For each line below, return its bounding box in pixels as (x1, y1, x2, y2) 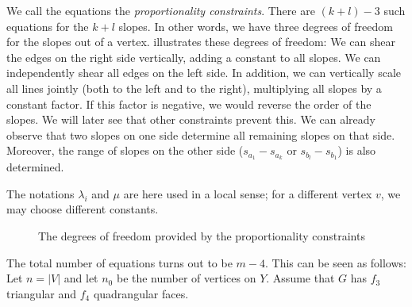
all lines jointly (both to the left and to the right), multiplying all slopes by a (6, 79, 382, 96)
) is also (337, 142, 376, 159)
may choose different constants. (6, 201, 159, 217)
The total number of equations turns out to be (6, 254, 233, 271)
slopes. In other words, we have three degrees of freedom (118, 17, 393, 34)
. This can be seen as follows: (265, 254, 406, 271)
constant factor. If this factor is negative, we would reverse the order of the (6, 95, 372, 112)
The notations (6, 185, 75, 201)
